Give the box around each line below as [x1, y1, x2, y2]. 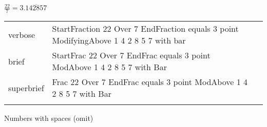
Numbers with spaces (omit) [4, 113, 93, 123]
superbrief [8, 81, 44, 94]
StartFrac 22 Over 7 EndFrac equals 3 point [52, 49, 211, 61]
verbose [8, 28, 35, 40]
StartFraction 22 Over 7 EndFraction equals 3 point [52, 23, 239, 35]
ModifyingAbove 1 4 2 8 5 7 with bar [52, 34, 186, 47]
